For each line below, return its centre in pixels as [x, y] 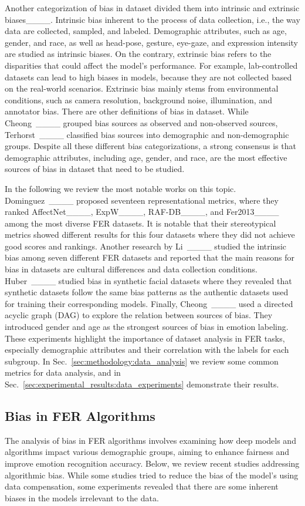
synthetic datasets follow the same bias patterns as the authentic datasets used [147, 292]
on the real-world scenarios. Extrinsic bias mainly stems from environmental [142, 88]
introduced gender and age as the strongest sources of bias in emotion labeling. [147, 327]
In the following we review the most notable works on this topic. [121, 188]
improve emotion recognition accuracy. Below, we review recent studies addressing [152, 463]
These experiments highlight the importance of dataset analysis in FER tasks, [145, 338]
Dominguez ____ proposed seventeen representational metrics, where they [142, 200]
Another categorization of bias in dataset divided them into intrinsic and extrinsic [152, 8]
